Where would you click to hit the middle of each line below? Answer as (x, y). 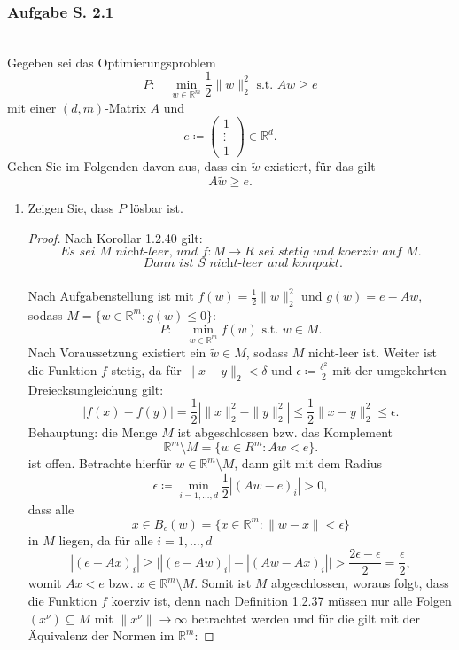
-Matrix (125, 107)
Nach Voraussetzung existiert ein (117, 352)
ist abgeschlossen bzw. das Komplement (285, 432)
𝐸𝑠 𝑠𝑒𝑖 (78, 252)
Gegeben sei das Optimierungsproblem (112, 62)
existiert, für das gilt (320, 166)
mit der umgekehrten (389, 369)
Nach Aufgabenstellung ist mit (111, 295)
